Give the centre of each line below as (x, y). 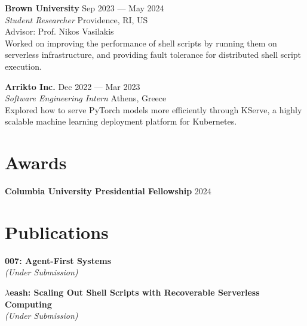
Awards (36, 162)
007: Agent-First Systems (58, 260)
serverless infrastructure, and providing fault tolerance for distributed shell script (153, 55)
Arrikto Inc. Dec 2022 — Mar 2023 (73, 86)
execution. (23, 66)
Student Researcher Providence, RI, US (76, 19)
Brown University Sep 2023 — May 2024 (85, 8)
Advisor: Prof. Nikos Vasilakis (59, 31)
